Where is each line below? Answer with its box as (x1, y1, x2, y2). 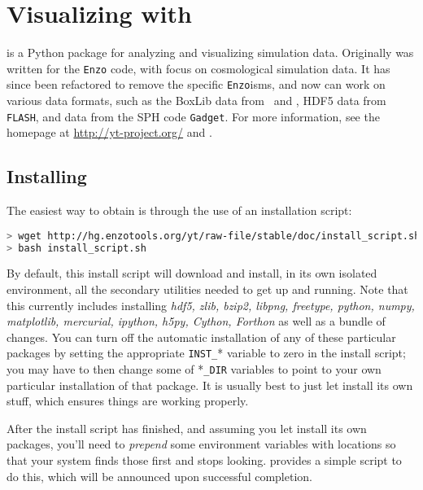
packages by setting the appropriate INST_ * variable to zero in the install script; (7, 344, 406, 361)
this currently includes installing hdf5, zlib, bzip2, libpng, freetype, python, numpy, (7, 296, 415, 313)
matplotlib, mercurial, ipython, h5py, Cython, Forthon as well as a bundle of (7, 313, 386, 330)
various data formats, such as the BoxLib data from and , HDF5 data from (7, 92, 386, 109)
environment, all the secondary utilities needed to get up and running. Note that (7, 281, 408, 298)
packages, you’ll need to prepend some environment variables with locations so (7, 435, 396, 453)
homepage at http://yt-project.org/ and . (7, 124, 212, 141)
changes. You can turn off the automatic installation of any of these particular (7, 328, 396, 345)
